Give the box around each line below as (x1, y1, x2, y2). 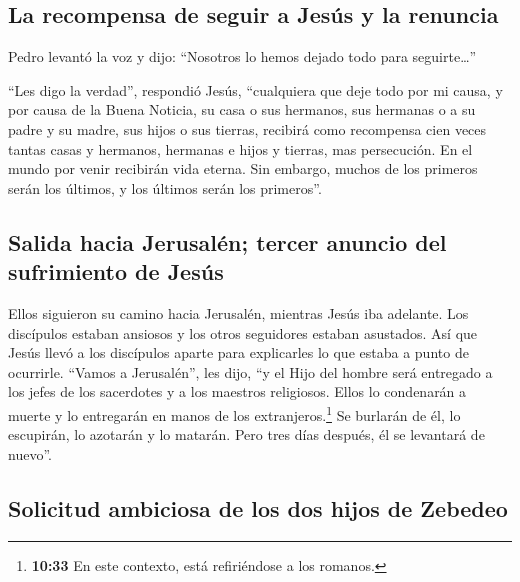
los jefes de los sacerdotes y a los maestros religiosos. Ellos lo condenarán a (8, 381, 467, 402)
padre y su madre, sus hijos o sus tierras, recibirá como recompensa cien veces (8, 118, 487, 139)
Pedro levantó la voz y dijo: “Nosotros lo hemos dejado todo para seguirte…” (8, 46, 477, 67)
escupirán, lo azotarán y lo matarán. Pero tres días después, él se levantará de (8, 424, 485, 445)
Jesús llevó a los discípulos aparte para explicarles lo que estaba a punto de (8, 342, 469, 363)
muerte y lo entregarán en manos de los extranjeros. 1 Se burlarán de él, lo (8, 401, 461, 425)
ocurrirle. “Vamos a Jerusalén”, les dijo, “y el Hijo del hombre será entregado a (8, 361, 493, 382)
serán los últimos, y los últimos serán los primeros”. (8, 177, 322, 198)
